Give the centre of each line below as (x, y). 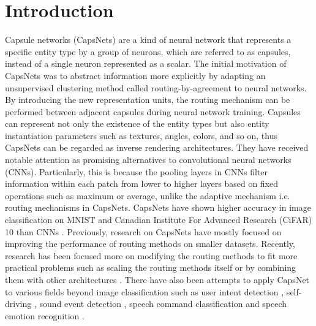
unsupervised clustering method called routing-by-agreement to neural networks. (156, 87)
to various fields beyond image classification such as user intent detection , (145, 291)
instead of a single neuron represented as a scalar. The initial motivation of (146, 63)
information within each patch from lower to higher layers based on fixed (142, 184)
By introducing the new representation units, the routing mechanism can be (148, 100)
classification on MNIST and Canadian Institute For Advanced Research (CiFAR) (159, 220)
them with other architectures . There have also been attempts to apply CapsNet (157, 279)
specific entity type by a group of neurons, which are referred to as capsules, (148, 51)
